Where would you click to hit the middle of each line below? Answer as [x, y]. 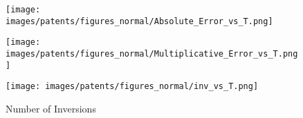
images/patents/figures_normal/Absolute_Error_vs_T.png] [139, 21]
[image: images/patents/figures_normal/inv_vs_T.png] [132, 87]
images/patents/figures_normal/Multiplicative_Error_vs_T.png [152, 53]
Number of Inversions [51, 108]
